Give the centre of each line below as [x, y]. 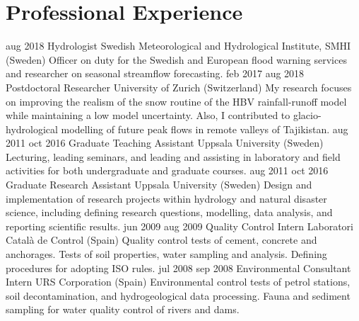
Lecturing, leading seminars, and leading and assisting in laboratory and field [173, 156]
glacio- [307, 115]
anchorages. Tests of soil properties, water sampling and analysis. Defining [166, 254]
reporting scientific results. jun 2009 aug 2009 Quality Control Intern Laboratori [179, 226]
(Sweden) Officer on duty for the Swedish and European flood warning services [176, 59]
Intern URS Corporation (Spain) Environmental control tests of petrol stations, [178, 282]
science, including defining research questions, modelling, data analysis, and [169, 212]
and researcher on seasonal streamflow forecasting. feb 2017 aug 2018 [155, 73]
